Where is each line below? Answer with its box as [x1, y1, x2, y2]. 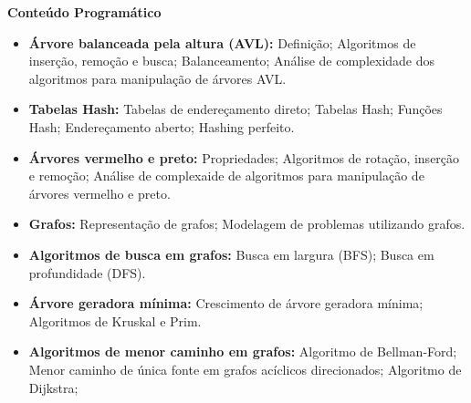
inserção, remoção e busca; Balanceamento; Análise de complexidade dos [28, 51, 435, 70]
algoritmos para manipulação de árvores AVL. [28, 68, 287, 88]
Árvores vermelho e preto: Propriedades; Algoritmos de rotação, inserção [28, 148, 460, 167]
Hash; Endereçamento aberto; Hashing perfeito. [28, 117, 295, 136]
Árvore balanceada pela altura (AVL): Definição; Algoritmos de [28, 33, 416, 52]
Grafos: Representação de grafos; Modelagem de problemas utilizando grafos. [28, 214, 466, 233]
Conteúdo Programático [7, 3, 162, 21]
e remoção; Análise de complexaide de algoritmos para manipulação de [28, 166, 424, 185]
